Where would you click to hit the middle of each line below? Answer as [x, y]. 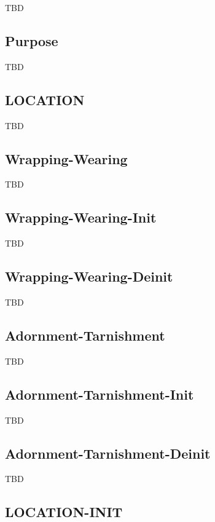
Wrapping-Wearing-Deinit [89, 276]
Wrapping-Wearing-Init [81, 217]
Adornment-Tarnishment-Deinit [108, 453]
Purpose [32, 40]
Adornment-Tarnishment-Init [100, 394]
